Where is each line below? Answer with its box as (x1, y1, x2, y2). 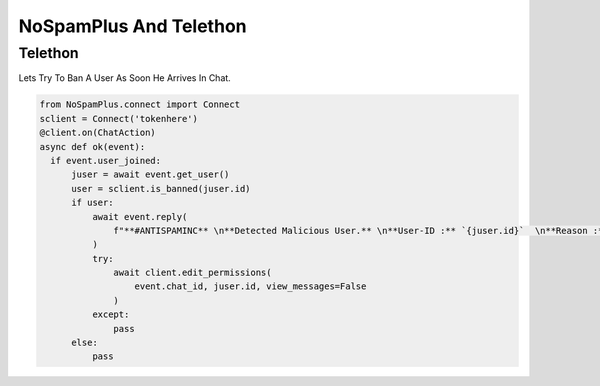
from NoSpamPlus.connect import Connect (39, 99, 240, 110)
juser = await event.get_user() (71, 169, 230, 180)
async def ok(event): (39, 141, 146, 152)
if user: (71, 197, 114, 209)
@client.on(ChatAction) (39, 127, 157, 139)
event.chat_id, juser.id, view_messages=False (134, 281, 367, 292)
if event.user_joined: (50, 155, 162, 166)
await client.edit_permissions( (113, 267, 272, 279)
